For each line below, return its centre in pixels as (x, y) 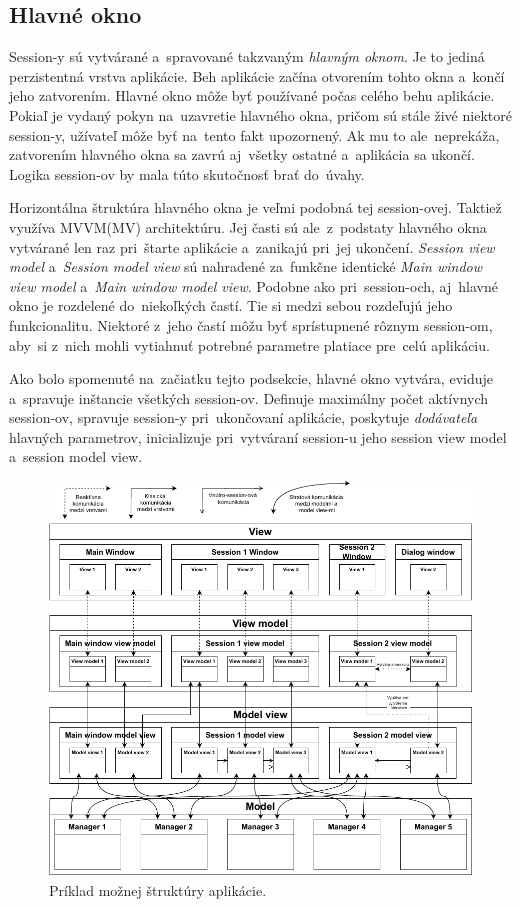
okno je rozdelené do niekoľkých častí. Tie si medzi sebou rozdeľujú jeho (231, 305)
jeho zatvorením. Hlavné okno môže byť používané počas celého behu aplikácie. (252, 95)
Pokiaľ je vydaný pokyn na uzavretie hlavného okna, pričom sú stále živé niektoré (260, 114)
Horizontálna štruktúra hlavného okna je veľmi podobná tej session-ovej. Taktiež (255, 207)
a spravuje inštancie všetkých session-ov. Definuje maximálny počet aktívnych (249, 397)
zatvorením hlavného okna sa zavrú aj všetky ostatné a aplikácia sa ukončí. (242, 154)
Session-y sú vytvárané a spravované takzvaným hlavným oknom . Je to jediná (247, 56)
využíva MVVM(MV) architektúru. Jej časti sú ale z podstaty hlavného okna (248, 226)
